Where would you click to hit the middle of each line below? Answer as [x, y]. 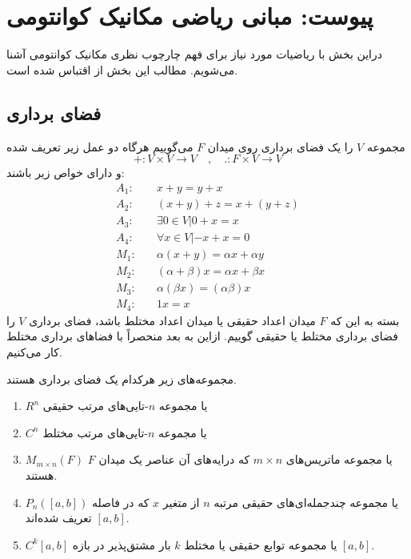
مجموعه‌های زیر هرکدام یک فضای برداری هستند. [122, 378]
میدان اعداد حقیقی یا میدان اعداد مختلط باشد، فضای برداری [172, 320]
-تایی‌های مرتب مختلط [96, 432]
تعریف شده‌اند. [77, 518]
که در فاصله [120, 502]
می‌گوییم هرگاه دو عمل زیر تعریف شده [100, 146]
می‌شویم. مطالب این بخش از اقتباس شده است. [122, 69]
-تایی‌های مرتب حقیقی [96, 406]
